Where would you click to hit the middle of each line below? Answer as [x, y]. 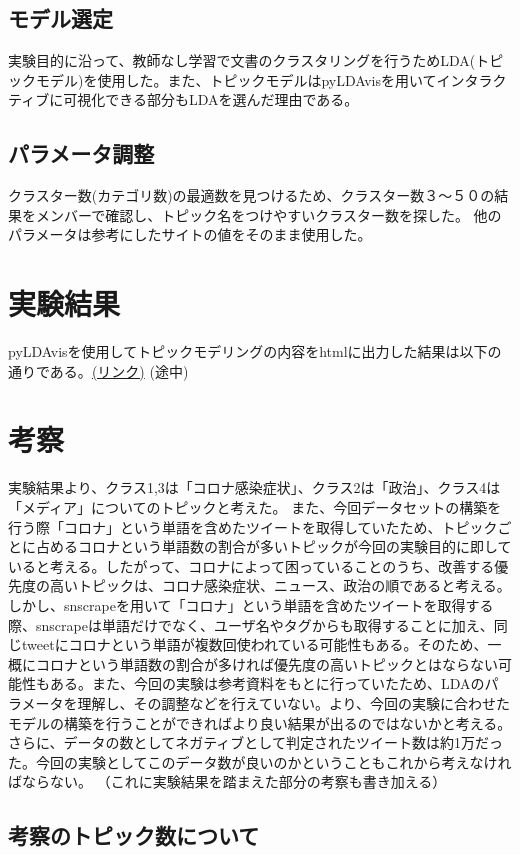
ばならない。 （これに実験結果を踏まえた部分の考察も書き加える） [227, 781]
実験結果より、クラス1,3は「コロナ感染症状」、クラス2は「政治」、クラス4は [254, 487]
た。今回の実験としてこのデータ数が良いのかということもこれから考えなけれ [260, 761]
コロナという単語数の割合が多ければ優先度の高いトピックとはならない [266, 663]
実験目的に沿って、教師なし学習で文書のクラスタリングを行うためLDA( [242, 60]
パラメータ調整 [81, 153]
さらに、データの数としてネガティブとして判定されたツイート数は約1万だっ [255, 742]
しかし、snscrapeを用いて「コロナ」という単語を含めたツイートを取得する [251, 604]
